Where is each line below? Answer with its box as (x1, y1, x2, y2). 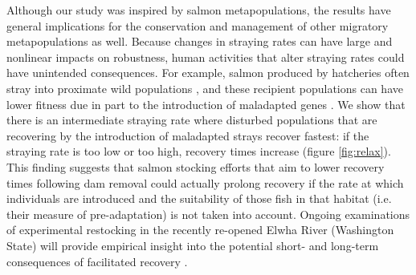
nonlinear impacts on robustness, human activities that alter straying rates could (6, 48, 405, 65)
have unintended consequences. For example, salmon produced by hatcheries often (6, 64, 410, 81)
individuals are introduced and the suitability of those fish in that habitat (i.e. (6, 190, 392, 207)
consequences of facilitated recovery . (6, 253, 188, 269)
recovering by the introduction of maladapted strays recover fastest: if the (6, 127, 369, 144)
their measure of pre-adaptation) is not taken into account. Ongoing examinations (6, 205, 410, 222)
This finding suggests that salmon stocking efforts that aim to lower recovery (6, 158, 385, 175)
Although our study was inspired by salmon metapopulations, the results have (6, 2, 391, 18)
